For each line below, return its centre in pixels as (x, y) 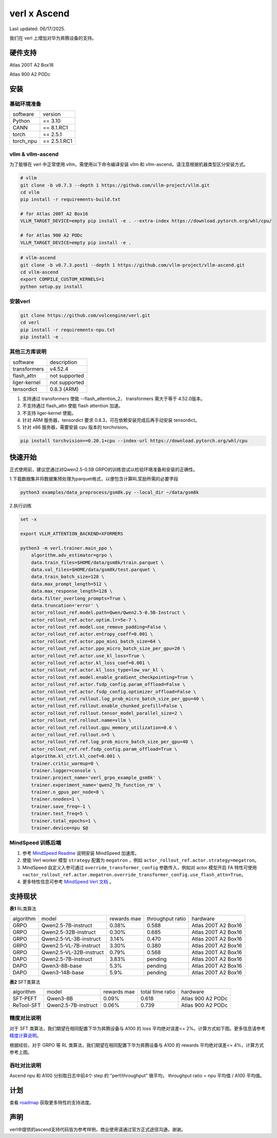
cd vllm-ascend (39, 272)
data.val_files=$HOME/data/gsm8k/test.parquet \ (93, 570)
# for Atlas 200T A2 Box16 (54, 214)
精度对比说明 (25, 1018)
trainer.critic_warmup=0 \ (65, 763)
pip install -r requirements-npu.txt (68, 330)
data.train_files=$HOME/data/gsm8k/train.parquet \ (97, 562)
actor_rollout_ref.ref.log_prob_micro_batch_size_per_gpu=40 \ (112, 742)
